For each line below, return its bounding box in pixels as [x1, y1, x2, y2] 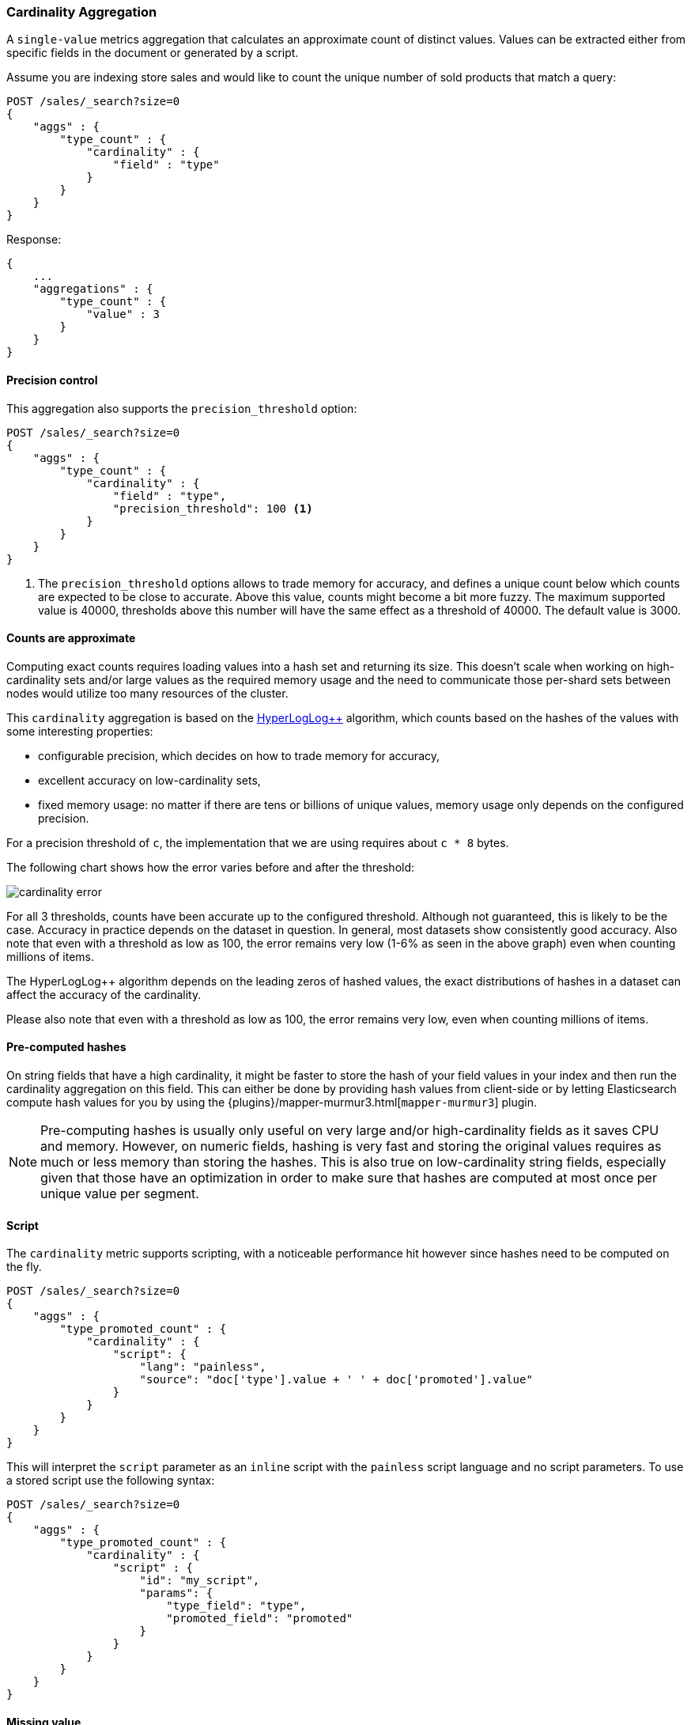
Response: [6, 233, 62, 247]
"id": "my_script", [139, 1574, 260, 1587]
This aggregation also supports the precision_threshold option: [6, 401, 357, 415]
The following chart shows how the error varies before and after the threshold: [6, 860, 415, 874]
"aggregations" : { [32, 282, 153, 296]
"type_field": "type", [166, 1599, 307, 1613]
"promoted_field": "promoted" [166, 1612, 353, 1625]
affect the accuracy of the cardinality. [6, 987, 202, 1001]
